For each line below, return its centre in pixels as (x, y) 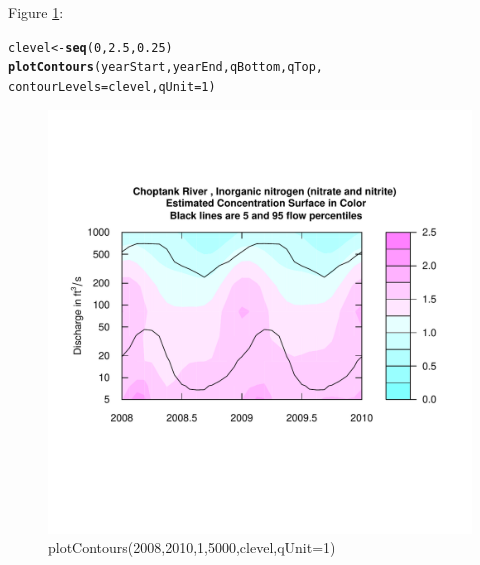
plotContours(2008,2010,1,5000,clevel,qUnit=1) (192, 547)
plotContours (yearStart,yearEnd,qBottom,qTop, (165, 67)
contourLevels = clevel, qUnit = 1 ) (112, 86)
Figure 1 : (36, 12)
